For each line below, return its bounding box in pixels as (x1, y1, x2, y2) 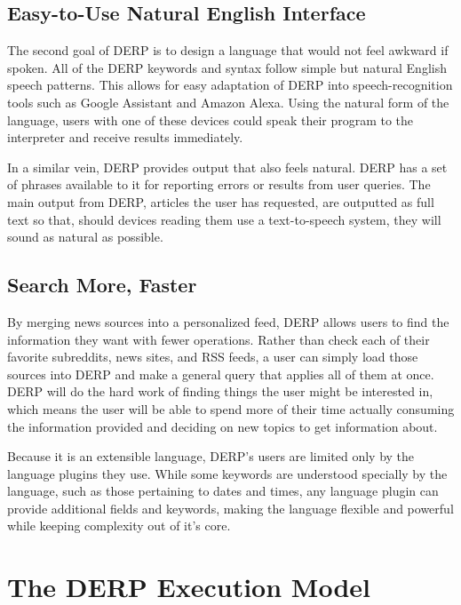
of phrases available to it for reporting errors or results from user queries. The (7, 175, 431, 194)
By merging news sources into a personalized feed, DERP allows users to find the (7, 312, 449, 330)
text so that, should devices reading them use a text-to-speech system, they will (7, 210, 441, 228)
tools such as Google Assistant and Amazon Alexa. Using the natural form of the (7, 92, 449, 111)
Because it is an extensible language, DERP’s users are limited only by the (7, 447, 415, 466)
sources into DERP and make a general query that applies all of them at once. (7, 364, 434, 383)
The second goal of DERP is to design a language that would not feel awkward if (7, 41, 449, 60)
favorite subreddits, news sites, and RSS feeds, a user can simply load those (7, 347, 418, 366)
